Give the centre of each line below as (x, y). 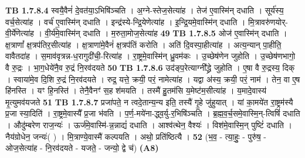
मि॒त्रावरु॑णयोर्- (268, 21)
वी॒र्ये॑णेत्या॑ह (20, 33)
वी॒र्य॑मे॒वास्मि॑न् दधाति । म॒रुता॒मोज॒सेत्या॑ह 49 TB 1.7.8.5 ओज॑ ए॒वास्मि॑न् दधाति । (166, 33)
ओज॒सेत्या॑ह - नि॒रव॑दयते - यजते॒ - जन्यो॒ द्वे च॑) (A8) (82, 148)
